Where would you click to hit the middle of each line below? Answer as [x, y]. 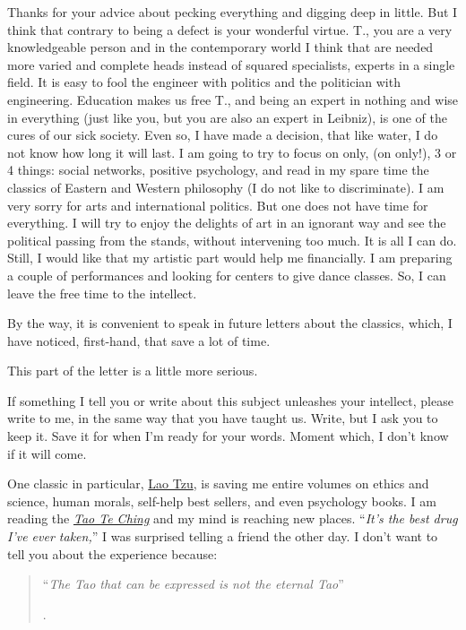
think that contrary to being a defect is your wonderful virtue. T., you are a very [230, 29]
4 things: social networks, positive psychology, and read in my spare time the [218, 170]
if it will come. [47, 453]
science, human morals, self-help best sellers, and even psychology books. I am [222, 501]
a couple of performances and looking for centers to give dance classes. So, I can [227, 275]
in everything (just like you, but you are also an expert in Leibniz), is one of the [227, 117]
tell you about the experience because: [112, 553]
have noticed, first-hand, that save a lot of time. [139, 340]
